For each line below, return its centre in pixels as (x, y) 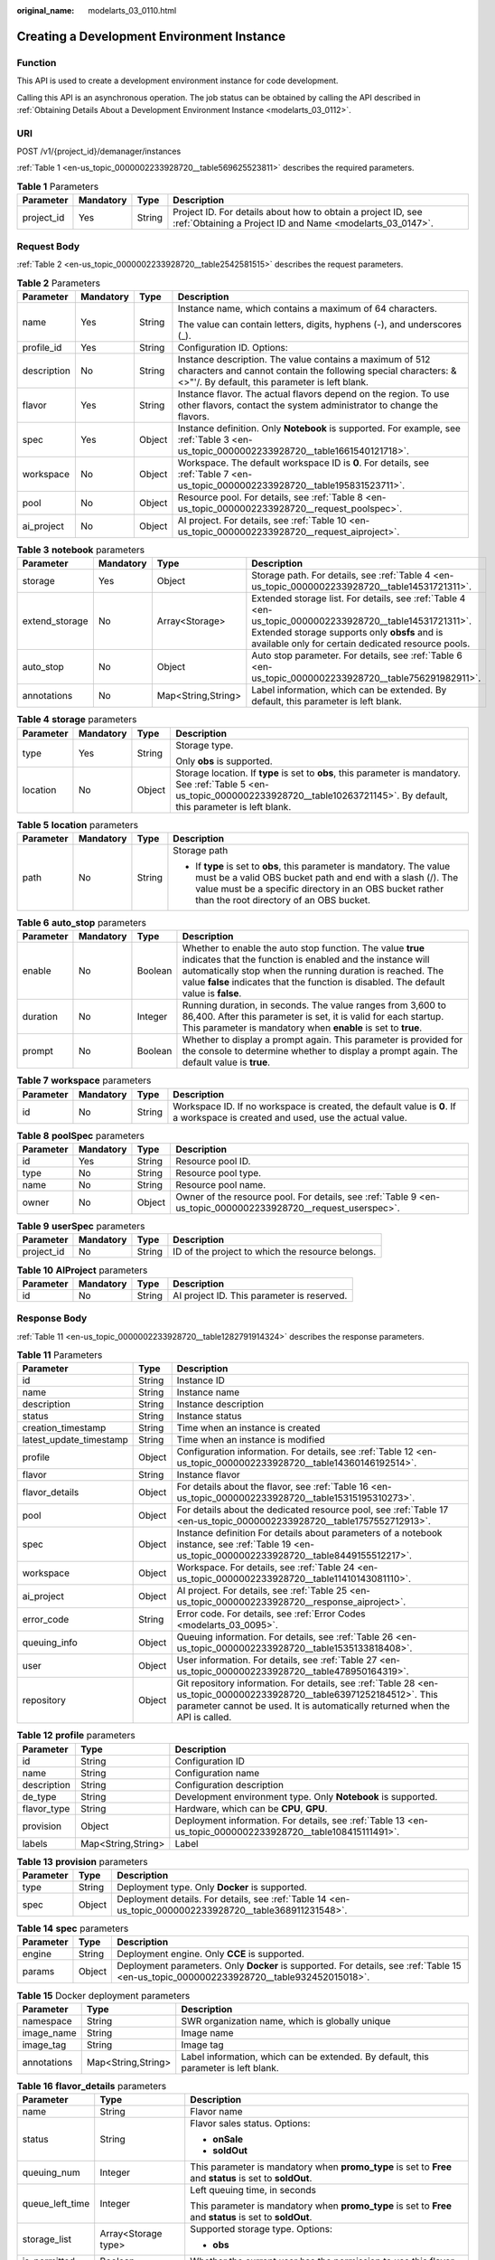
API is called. (204, 1718)
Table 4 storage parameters (77, 720)
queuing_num (51, 2172)
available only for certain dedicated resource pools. (361, 644)
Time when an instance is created (248, 1428)
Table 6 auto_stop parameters (82, 923)
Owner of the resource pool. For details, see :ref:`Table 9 (296, 1196)
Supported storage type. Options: (262, 2229)
